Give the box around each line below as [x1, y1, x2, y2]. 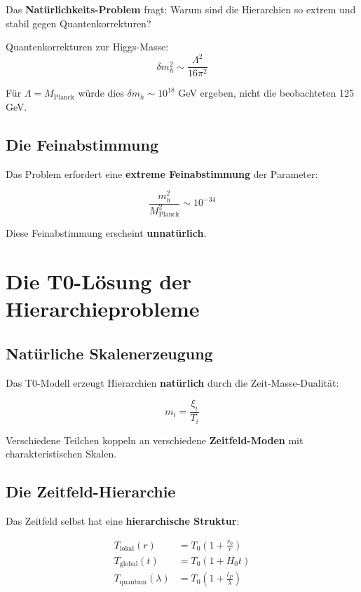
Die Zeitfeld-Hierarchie [6, 481, 176, 502]
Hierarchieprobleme [6, 294, 200, 323]
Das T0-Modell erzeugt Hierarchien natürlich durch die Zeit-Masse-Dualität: [6, 375, 339, 390]
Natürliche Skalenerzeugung [6, 342, 213, 364]
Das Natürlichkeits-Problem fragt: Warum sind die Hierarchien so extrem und [6, 2, 356, 16]
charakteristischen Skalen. [6, 446, 117, 461]
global [119, 560, 138, 568]
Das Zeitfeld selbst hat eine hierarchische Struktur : [6, 514, 240, 528]
